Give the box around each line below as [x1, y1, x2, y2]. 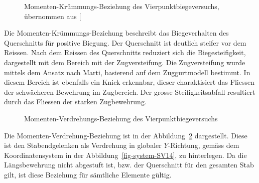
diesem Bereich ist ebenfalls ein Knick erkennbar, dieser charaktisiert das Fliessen [4, 77, 254, 87]
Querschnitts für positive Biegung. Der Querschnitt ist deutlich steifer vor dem [4, 37, 246, 48]
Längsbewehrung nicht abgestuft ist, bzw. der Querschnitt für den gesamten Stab [4, 159, 254, 170]
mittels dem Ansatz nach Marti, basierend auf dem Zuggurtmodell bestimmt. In [4, 67, 250, 77]
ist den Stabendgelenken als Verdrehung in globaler [4, 140, 162, 150]
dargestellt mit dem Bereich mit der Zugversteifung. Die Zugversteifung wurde [4, 57, 245, 67]
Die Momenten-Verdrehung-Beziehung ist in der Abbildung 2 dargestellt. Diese [4, 130, 247, 140]
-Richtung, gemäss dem [168, 140, 239, 150]
